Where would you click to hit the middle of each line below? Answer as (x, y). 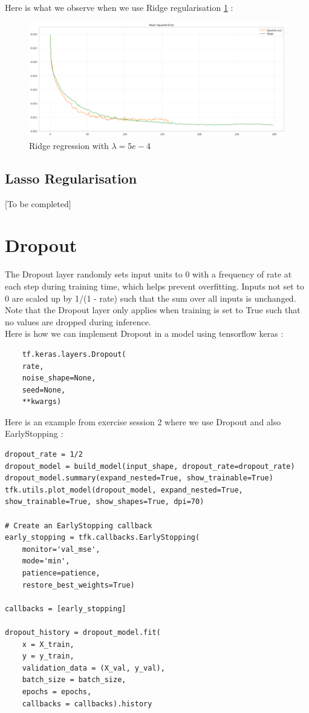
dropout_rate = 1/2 (44, 455)
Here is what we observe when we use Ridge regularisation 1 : (119, 7)
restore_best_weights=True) (78, 585)
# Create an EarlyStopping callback (79, 526)
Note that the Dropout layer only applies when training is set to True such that (153, 310)
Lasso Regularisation (71, 178)
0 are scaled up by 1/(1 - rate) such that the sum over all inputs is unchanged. (151, 298)
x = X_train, (48, 644)
